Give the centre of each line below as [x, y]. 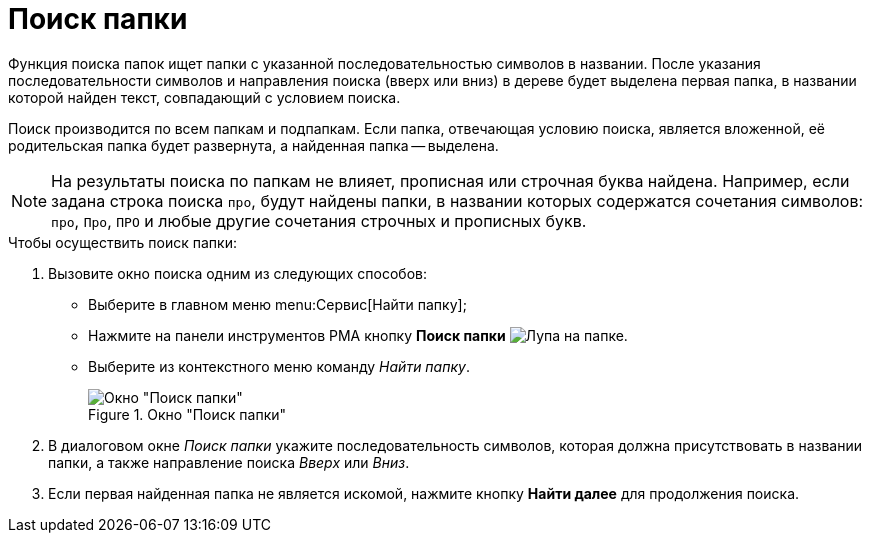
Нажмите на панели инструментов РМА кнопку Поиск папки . [358, 335]
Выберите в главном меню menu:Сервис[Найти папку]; [277, 304]
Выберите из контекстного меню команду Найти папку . [279, 366]
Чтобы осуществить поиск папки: [122, 242]
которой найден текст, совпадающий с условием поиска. [204, 97]
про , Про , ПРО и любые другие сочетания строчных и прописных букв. [319, 220]
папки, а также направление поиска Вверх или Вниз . [229, 462]
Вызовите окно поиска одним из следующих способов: [237, 273]
